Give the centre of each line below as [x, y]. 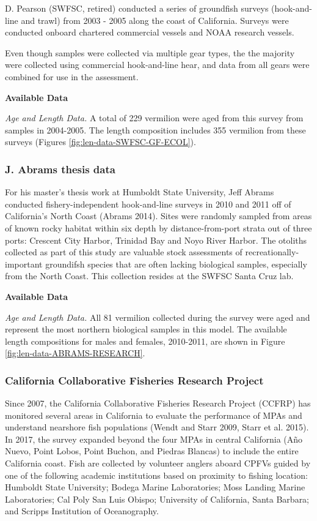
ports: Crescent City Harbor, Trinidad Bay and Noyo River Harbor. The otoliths [156, 240]
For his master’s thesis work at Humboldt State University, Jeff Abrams [140, 192]
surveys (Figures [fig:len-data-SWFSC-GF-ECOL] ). [100, 142]
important [24, 264]
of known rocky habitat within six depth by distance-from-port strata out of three [158, 227]
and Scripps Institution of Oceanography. [82, 511]
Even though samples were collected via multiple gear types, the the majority [150, 52]
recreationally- [272, 252]
